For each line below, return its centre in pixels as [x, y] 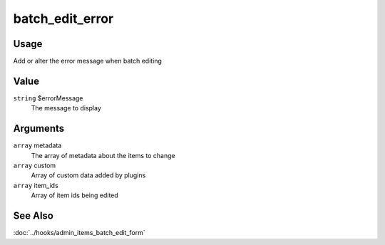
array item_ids [36, 185]
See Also [33, 216]
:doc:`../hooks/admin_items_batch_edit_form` [79, 233]
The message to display [66, 108]
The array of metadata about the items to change [103, 155]
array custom [35, 166]
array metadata [37, 145]
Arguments [39, 129]
